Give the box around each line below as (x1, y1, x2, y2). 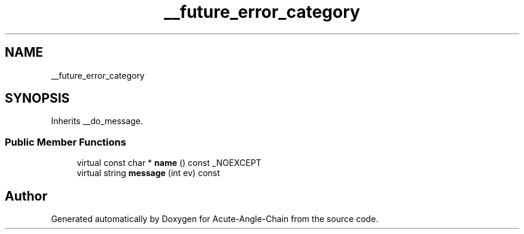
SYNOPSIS (5, 91, 70, 106)
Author (5, 188, 47, 204)
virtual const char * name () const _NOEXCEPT (77, 158, 261, 168)
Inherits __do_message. (51, 116, 143, 127)
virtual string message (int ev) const (77, 168, 220, 178)
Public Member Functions (5, 136, 126, 148)
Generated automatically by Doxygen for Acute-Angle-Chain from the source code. (51, 214, 379, 224)
